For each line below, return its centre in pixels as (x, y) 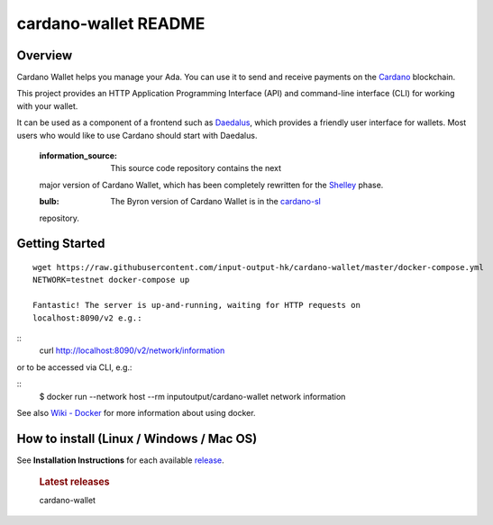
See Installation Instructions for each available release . (120, 460)
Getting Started (61, 244)
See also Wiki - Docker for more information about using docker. (136, 412)
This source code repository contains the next (196, 168)
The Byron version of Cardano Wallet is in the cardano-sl (216, 202)
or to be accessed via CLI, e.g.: (74, 367)
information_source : (78, 156)
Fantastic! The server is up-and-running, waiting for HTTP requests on (196, 305)
